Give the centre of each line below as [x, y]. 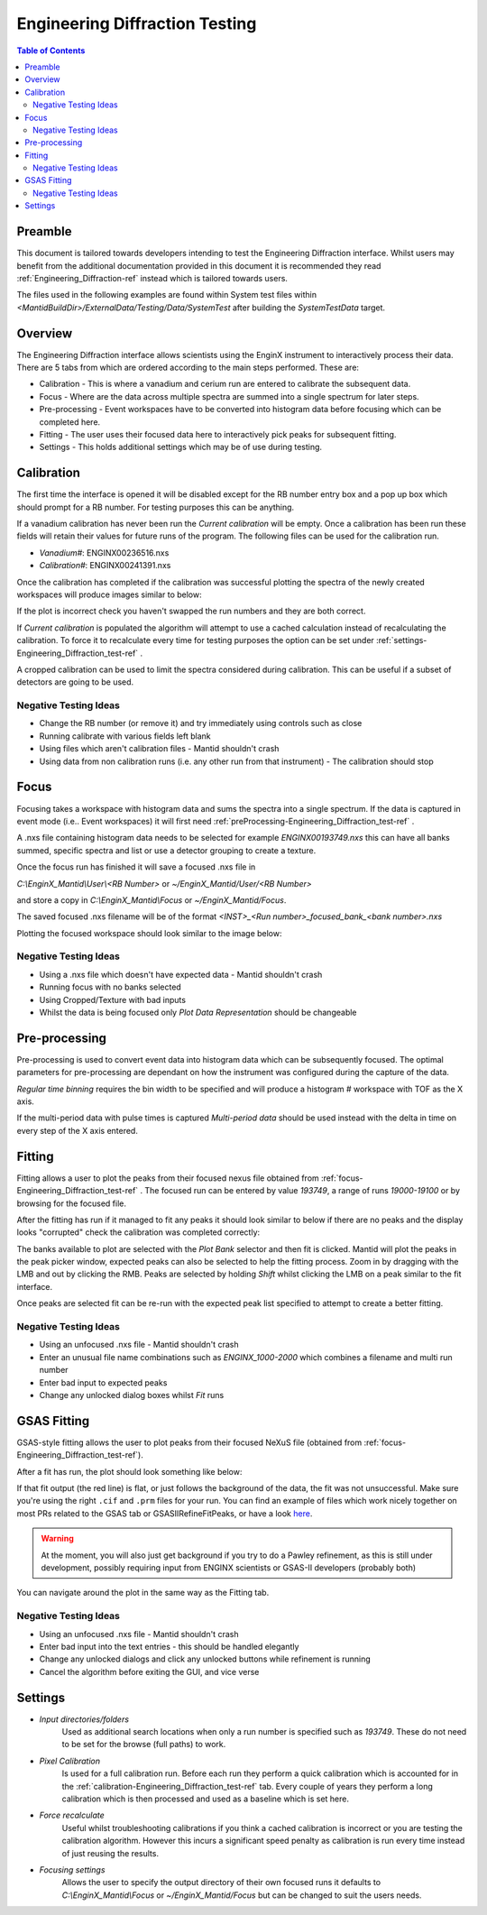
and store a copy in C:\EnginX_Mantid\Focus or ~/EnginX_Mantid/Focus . [152, 900]
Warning [57, 1539]
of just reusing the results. [110, 1853]
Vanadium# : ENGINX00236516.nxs [104, 552]
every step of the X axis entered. [78, 1130]
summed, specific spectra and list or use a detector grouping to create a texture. [166, 850]
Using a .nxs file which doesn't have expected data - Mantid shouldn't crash [181, 974]
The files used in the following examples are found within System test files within [167, 295]
